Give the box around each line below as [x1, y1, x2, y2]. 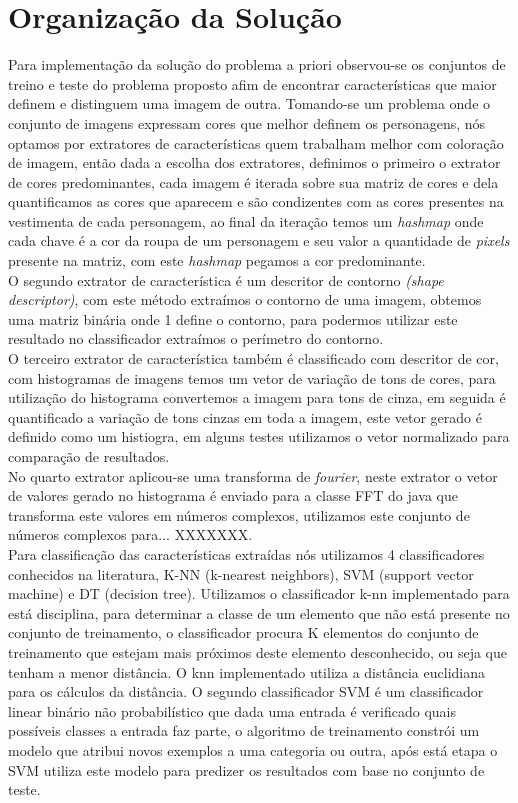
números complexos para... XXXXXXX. [8, 524, 253, 545]
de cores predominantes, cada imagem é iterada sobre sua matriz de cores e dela [8, 171, 499, 192]
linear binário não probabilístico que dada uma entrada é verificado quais [8, 700, 457, 721]
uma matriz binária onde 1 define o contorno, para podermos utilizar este [8, 308, 458, 329]
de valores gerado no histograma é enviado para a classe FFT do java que [8, 485, 458, 506]
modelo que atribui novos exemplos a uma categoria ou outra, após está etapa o [8, 739, 498, 760]
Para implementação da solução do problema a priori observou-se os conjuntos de [8, 54, 506, 75]
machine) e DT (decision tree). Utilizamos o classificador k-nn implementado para [8, 583, 510, 604]
